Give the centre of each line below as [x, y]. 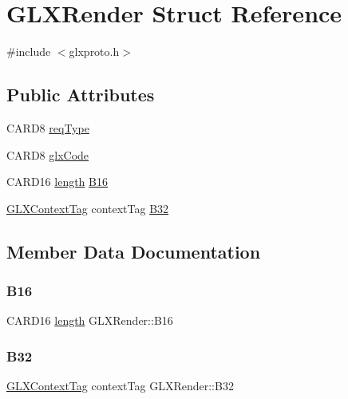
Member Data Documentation [134, 251]
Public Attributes [81, 95]
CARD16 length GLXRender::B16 [90, 320]
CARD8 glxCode [48, 154]
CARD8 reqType [48, 127]
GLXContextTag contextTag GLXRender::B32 [120, 386]
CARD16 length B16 [57, 182]
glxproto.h [94, 51]
